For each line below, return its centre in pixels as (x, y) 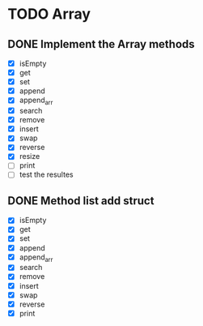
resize (30, 157)
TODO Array (49, 14)
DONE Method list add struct (81, 201)
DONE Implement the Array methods (101, 44)
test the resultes (46, 174)
